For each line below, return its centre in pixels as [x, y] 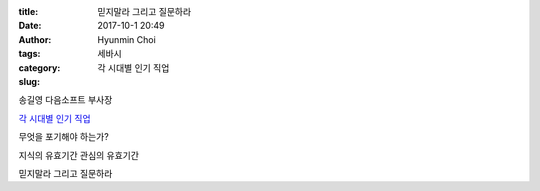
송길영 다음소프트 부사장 [65, 100]
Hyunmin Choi [127, 39]
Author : [35, 39]
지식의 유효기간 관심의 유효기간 [79, 155]
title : [28, 11]
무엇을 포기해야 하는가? [63, 137]
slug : [29, 81]
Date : [30, 26]
